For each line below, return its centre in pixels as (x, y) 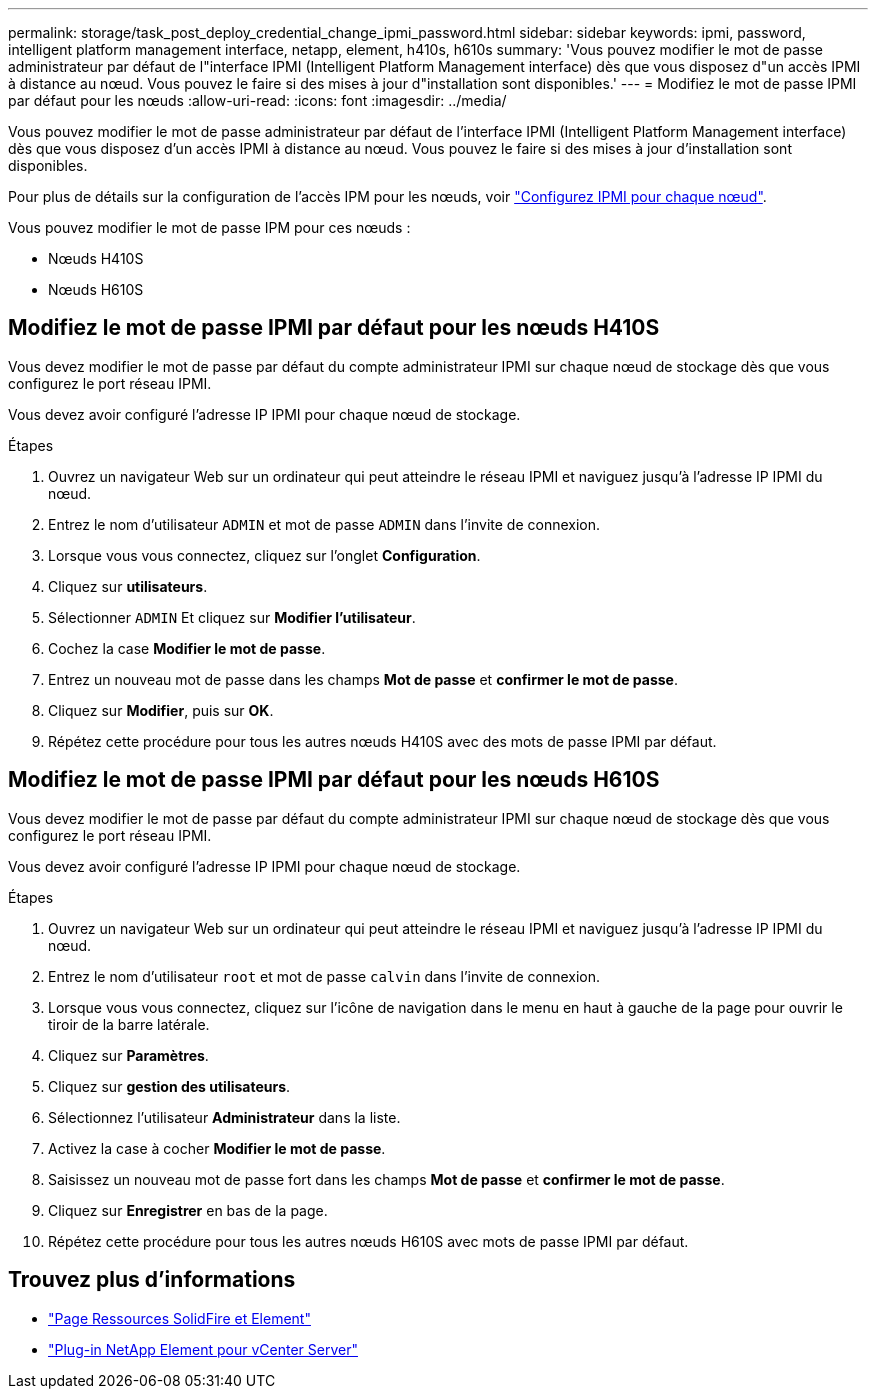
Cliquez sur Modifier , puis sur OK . (161, 710)
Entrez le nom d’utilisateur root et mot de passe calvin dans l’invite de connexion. (324, 976)
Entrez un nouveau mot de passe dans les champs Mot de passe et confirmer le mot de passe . (363, 679)
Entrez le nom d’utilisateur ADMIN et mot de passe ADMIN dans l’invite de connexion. (324, 524)
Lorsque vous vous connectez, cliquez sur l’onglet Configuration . (264, 555)
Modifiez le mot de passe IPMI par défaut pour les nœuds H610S (334, 780)
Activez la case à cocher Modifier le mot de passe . (217, 1148)
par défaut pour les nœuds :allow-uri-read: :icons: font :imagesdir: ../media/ (257, 100)
